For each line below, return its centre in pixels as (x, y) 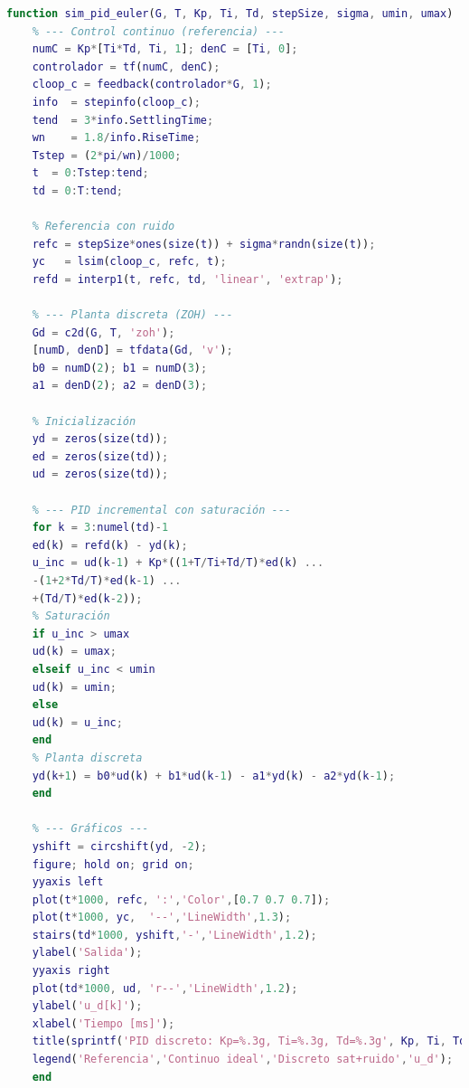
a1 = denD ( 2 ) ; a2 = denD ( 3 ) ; (120, 386)
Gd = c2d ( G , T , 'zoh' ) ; (103, 332)
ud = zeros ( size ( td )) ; (100, 474)
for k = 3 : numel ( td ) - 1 (100, 528)
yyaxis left (68, 882)
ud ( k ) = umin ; (74, 687)
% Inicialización (84, 421)
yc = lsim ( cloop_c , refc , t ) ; (129, 262)
